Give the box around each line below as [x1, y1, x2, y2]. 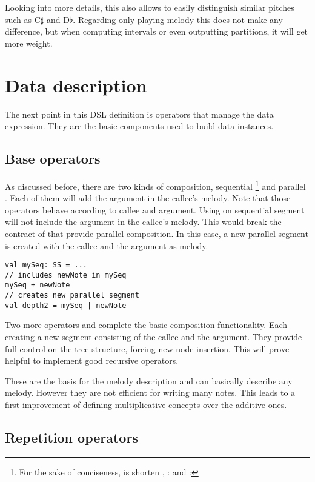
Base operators [5, 149, 101, 168]
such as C [5, 13, 41, 25]
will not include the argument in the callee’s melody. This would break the [5, 215, 282, 228]
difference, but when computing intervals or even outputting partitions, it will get [5, 25, 308, 38]
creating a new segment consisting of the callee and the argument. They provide [5, 330, 302, 343]
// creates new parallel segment [5, 291, 139, 300]
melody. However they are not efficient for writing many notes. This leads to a [5, 386, 296, 399]
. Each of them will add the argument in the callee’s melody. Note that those [5, 192, 291, 204]
